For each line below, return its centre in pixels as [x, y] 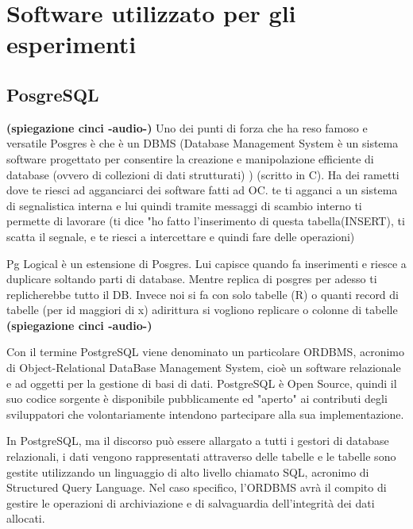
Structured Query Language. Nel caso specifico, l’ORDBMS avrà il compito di [197, 487]
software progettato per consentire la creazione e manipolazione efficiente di [190, 158]
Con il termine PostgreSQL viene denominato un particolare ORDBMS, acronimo [205, 352]
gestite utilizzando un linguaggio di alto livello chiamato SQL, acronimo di [188, 471]
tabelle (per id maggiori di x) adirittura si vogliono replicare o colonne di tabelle [202, 310]
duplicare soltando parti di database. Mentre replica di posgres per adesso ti [192, 279]
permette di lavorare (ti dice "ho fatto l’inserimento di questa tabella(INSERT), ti [206, 221]
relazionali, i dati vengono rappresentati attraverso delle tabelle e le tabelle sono [201, 456]
